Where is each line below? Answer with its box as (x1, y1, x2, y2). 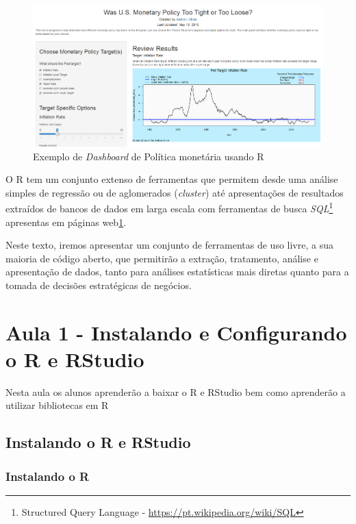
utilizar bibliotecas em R (5, 398, 109, 412)
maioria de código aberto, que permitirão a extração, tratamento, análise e (5, 251, 318, 265)
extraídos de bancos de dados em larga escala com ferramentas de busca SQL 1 (5, 199, 333, 216)
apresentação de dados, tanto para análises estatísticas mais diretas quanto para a (5, 264, 349, 279)
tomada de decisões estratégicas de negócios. (5, 277, 192, 292)
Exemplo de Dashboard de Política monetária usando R (33, 149, 264, 163)
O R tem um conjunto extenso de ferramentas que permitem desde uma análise (5, 172, 338, 186)
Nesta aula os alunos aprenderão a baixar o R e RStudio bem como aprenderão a (5, 384, 346, 399)
